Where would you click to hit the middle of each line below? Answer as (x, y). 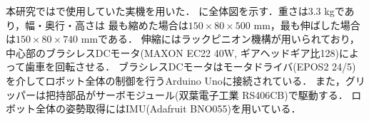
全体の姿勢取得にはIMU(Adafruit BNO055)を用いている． (168, 109)
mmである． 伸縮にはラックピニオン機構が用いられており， (220, 39)
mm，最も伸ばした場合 (307, 25)
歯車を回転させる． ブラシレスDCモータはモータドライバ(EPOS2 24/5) (191, 67)
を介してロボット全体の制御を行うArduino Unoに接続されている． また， (176, 80)
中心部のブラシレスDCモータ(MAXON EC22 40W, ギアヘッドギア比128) (172, 52)
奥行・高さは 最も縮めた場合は (117, 25)
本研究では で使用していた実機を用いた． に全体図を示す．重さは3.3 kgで (175, 11)
